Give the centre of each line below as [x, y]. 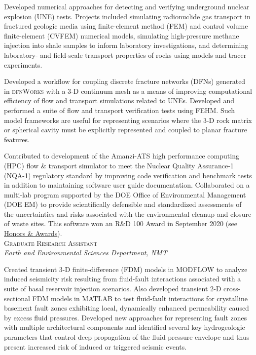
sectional [17, 298]
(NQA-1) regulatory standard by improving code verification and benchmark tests [128, 175]
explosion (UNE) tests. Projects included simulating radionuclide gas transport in [127, 16]
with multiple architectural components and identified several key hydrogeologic [125, 327]
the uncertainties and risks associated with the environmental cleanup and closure [128, 214]
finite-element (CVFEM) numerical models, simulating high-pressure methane [122, 35]
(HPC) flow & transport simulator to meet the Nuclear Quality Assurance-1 [119, 165]
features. [17, 139]
